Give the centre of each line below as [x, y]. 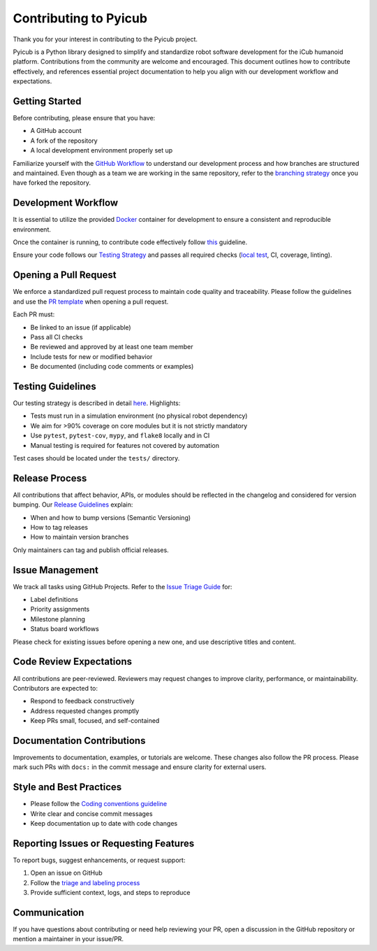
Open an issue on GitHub [66, 873]
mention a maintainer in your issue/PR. [68, 939]
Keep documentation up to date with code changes [104, 824]
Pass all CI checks [57, 337]
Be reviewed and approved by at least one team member [112, 347]
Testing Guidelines [55, 386]
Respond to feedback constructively [82, 701]
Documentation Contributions [79, 741]
